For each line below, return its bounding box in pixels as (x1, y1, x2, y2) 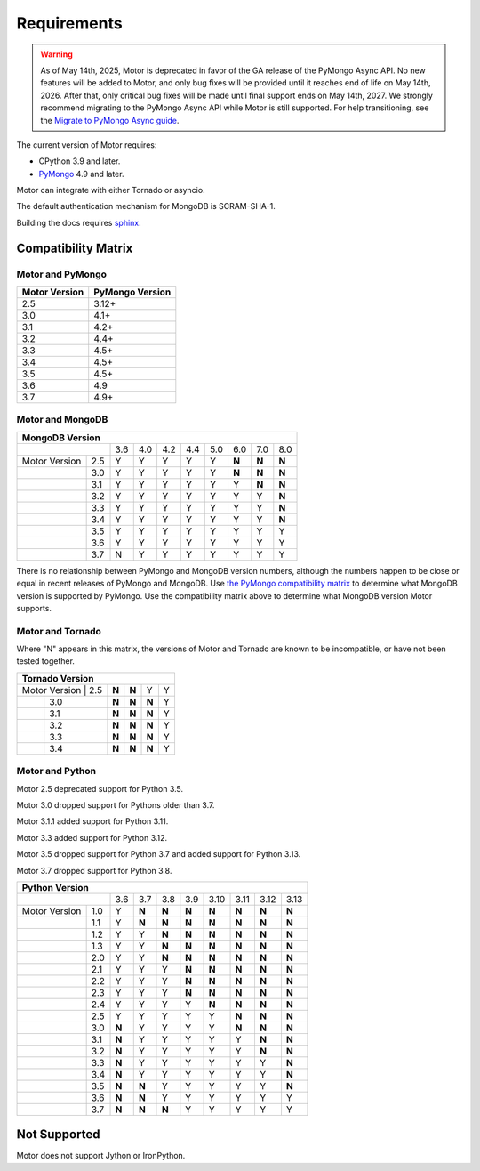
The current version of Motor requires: (16, 139, 157, 150)
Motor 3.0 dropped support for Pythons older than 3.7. (16, 799, 215, 810)
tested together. (16, 656, 76, 666)
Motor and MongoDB (16, 414, 108, 426)
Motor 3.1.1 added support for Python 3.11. (16, 816, 169, 827)
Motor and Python (16, 765, 97, 778)
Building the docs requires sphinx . (16, 217, 141, 228)
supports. (16, 602, 52, 613)
